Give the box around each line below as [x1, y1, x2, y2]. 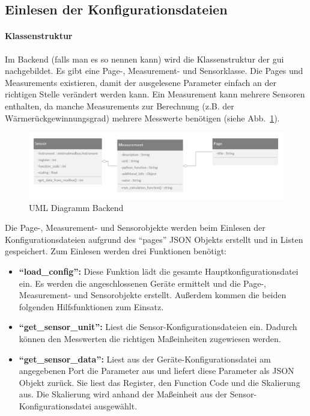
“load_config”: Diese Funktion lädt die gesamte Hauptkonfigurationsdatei [19, 265, 299, 278]
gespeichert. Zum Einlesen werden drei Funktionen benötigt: [5, 245, 226, 257]
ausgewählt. [94, 400, 138, 412]
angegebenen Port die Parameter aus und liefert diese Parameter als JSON [19, 364, 294, 377]
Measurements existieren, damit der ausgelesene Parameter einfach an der [5, 76, 276, 88]
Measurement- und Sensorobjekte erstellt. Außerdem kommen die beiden [19, 289, 287, 301]
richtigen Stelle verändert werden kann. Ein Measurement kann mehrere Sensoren [5, 88, 305, 100]
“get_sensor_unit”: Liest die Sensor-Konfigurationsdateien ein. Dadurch [19, 320, 297, 333]
